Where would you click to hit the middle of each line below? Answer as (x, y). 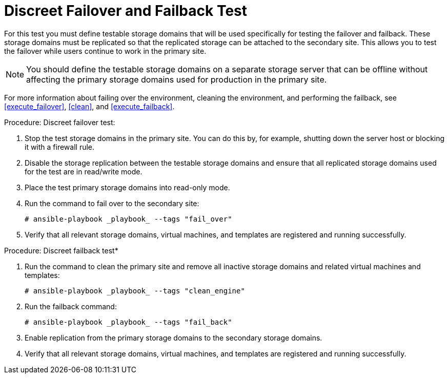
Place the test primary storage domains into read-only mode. (127, 187)
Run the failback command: (71, 306)
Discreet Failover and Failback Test (126, 11)
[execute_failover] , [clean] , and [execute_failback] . (89, 106)
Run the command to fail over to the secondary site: (112, 203)
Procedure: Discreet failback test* (61, 250)
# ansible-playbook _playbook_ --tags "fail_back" (128, 322)
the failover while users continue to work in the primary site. (105, 51)
